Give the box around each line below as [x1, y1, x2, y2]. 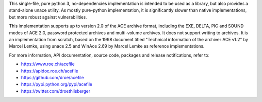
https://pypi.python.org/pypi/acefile [21, 81, 93, 87]
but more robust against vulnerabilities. [9, 14, 87, 20]
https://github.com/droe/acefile [21, 74, 84, 80]
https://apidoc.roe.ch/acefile [21, 68, 79, 73]
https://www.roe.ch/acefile [21, 61, 75, 67]
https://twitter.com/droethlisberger [21, 88, 91, 94]
